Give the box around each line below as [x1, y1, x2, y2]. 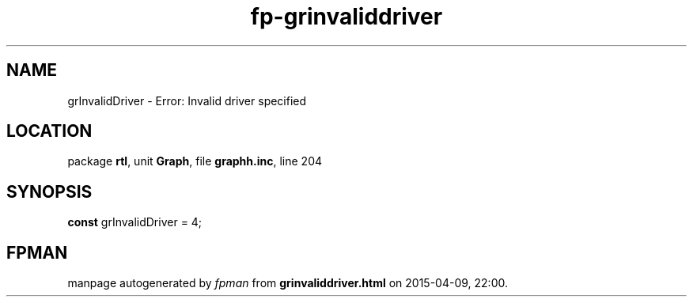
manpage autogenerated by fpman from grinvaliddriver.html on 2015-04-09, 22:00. [67, 276, 508, 290]
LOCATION [6, 121, 93, 142]
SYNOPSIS [6, 181, 93, 202]
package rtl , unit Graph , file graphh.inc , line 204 [67, 154, 323, 169]
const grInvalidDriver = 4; [67, 215, 203, 229]
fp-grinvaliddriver [250, 3, 443, 30]
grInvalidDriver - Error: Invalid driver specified [67, 93, 307, 108]
